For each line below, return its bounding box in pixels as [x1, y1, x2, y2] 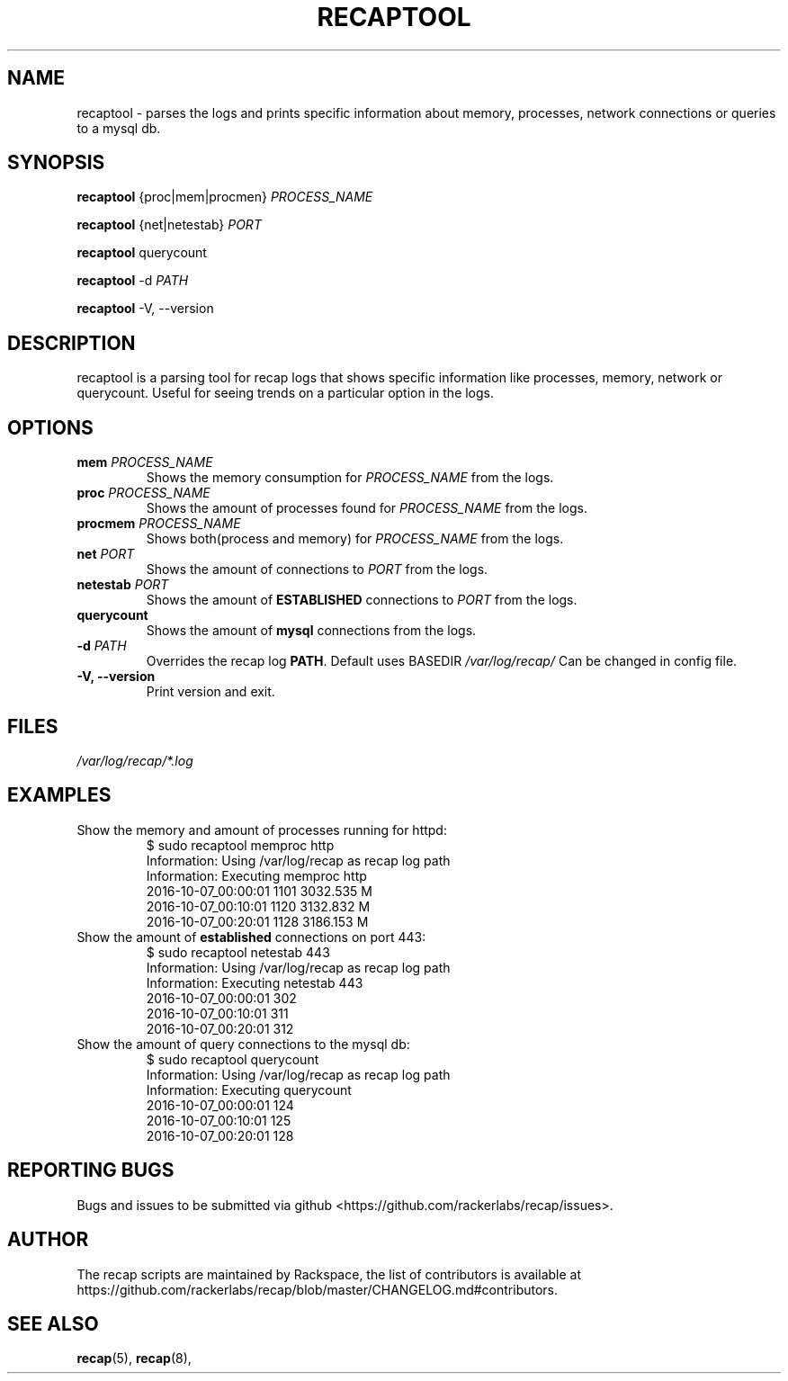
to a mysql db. [76, 120, 161, 136]
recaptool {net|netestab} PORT [76, 217, 262, 233]
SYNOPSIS [7, 151, 105, 175]
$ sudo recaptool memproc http [146, 837, 335, 853]
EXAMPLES [7, 784, 112, 807]
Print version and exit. [146, 684, 275, 700]
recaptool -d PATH [76, 273, 189, 289]
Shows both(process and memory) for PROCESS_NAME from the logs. [146, 531, 564, 547]
